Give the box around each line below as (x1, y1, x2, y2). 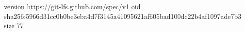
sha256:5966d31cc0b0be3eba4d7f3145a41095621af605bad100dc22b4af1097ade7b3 (4, 11, 242, 21)
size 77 (4, 20, 24, 31)
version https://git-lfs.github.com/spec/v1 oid (4, 1, 141, 11)
